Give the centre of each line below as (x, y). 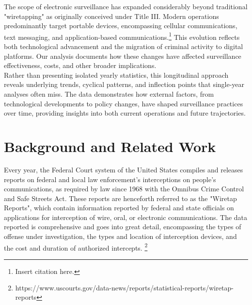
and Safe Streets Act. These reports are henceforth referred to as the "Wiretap (120, 198)
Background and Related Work (110, 146)
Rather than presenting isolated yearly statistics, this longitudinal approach (116, 75)
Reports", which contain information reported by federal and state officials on (119, 208)
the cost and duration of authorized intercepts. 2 (76, 247)
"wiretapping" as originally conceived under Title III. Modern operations (111, 16)
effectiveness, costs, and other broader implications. (80, 65)
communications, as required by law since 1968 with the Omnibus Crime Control (124, 189)
